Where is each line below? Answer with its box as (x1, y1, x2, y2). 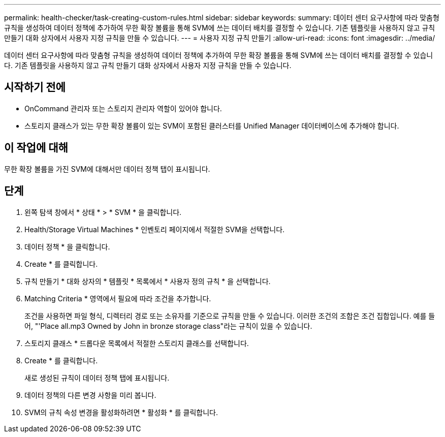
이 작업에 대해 (4, 141, 68, 154)
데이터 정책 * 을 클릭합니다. (24, 242, 110, 251)
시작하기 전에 (4, 81, 66, 94)
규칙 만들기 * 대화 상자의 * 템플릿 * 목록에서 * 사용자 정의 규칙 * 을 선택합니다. (24, 276, 271, 286)
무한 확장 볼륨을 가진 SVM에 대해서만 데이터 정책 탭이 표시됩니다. (4, 164, 210, 173)
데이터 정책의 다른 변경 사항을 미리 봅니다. (24, 390, 156, 399)
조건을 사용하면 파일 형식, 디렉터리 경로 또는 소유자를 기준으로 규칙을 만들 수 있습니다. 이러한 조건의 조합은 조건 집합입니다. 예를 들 (24, 311, 435, 320)
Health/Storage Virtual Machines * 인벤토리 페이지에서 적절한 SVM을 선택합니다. (24, 225, 285, 234)
